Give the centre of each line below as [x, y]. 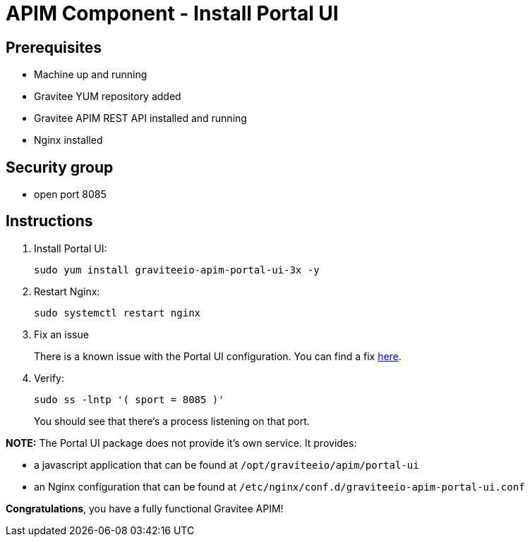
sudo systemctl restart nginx [118, 313]
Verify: [49, 378]
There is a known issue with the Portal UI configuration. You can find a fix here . [218, 356]
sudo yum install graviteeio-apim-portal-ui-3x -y [177, 270]
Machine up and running [91, 75]
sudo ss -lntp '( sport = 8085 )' [129, 399]
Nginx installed [68, 140]
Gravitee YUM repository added [108, 97]
